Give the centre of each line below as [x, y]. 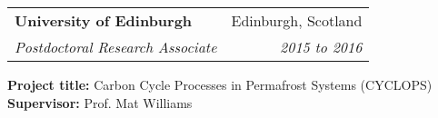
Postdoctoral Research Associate [116, 47]
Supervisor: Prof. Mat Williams [100, 102]
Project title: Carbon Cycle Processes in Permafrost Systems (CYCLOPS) [220, 84]
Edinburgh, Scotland [297, 20]
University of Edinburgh [104, 20]
